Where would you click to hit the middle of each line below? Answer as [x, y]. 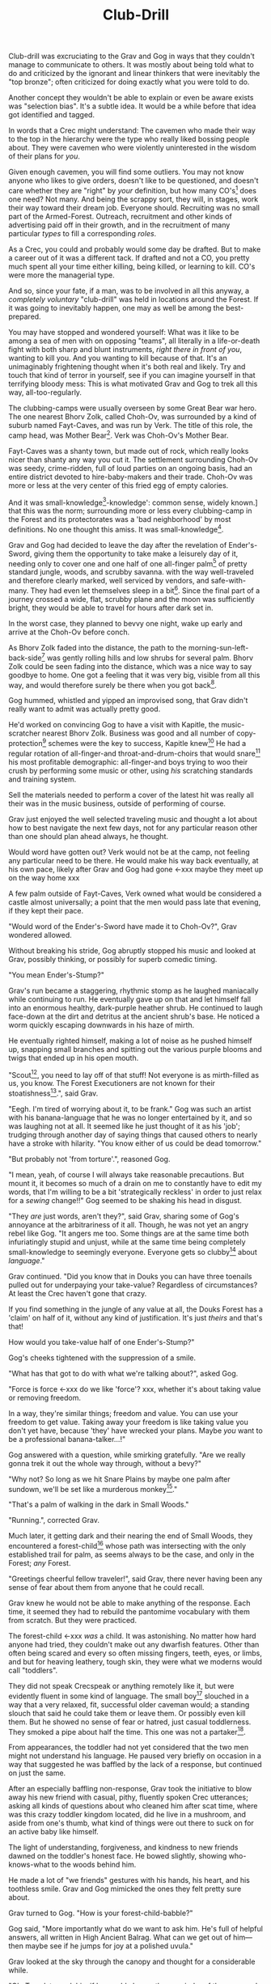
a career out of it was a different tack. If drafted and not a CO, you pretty [129, 257]
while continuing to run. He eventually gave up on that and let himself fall [130, 999]
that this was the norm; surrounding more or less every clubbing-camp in [130, 511]
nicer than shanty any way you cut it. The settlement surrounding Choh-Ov [133, 460]
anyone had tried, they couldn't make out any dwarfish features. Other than [134, 1645]
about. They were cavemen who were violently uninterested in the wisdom [132, 148]
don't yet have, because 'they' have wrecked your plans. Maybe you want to [135, 1431]
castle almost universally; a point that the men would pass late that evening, [135, 902]
